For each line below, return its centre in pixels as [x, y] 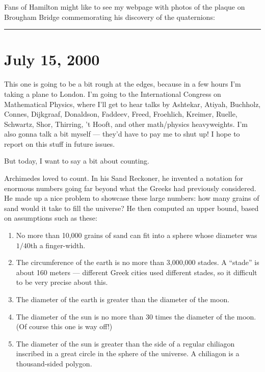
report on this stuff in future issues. [60, 143]
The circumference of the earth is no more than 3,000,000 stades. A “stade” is [138, 262]
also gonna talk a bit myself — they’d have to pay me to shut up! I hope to [122, 134]
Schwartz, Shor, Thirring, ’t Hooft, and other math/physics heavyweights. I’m [126, 124]
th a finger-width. [58, 245]
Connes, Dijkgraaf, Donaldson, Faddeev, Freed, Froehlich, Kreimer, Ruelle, [121, 114]
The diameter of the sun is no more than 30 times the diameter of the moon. [136, 316]
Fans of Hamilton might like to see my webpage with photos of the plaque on [125, 7]
